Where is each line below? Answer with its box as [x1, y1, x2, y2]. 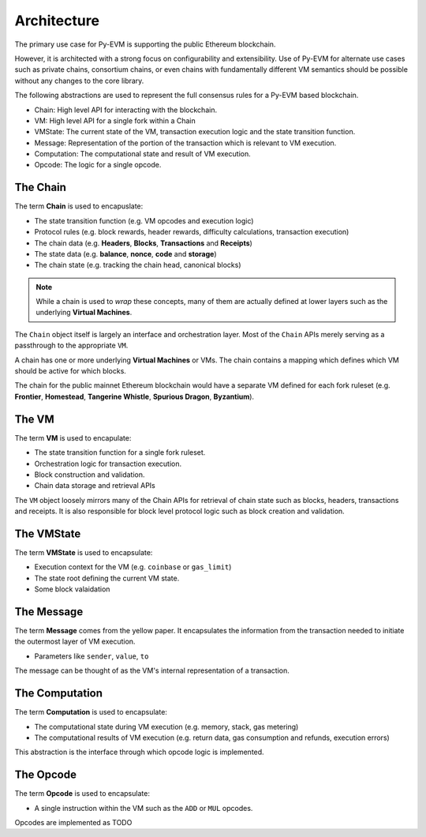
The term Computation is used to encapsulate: [14, 708, 167, 717]
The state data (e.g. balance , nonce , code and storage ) [34, 249, 217, 258]
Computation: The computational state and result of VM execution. [34, 149, 252, 159]
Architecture [14, 12, 100, 29]
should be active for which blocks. [14, 366, 126, 376]
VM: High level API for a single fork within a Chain [34, 115, 196, 126]
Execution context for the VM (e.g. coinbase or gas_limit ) [34, 562, 232, 572]
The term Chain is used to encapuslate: [14, 201, 144, 211]
